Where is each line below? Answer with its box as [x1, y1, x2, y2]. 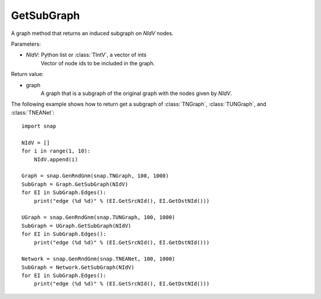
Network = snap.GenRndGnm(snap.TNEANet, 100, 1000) [21, 256, 175, 262]
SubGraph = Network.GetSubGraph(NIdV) [21, 264, 135, 271]
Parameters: [11, 40, 41, 47]
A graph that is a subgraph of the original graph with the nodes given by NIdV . [40, 90, 232, 97]
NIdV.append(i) [33, 156, 78, 163]
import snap [21, 123, 56, 130]
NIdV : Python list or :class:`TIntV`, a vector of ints [26, 51, 147, 59]
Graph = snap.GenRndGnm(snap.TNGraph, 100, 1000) [21, 173, 169, 179]
